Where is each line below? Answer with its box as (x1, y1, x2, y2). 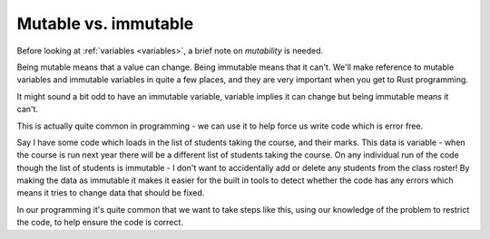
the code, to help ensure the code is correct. (16, 217, 183, 228)
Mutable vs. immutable (16, 14, 194, 33)
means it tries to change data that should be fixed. (16, 187, 205, 198)
